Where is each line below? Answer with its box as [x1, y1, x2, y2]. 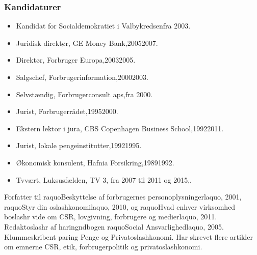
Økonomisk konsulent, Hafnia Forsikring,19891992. [16, 157, 174, 167]
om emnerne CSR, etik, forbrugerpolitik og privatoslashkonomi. [4, 241, 202, 252]
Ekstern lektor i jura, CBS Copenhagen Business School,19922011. [16, 123, 224, 133]
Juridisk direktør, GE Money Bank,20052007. [16, 37, 158, 48]
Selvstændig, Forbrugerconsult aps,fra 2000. [16, 89, 153, 99]
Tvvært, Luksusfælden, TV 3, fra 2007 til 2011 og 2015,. [16, 174, 192, 185]
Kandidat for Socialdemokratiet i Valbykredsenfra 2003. [16, 20, 191, 31]
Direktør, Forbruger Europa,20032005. [16, 54, 136, 65]
